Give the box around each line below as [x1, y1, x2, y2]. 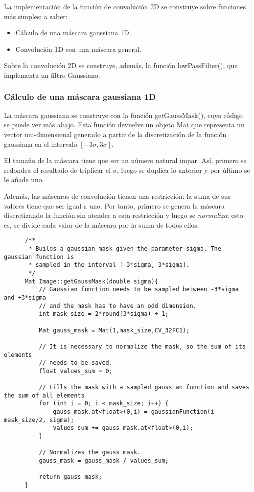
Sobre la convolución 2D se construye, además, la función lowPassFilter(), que [4, 60, 238, 70]
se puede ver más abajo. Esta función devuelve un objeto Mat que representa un [4, 119, 245, 130]
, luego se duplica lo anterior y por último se [116, 164, 250, 175]
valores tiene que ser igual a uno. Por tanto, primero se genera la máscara [4, 200, 225, 211]
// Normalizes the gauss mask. [39, 449, 141, 456]
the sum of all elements [4, 392, 85, 399]
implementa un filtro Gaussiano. [4, 70, 100, 80]
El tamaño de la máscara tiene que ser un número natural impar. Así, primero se [4, 155, 247, 165]
